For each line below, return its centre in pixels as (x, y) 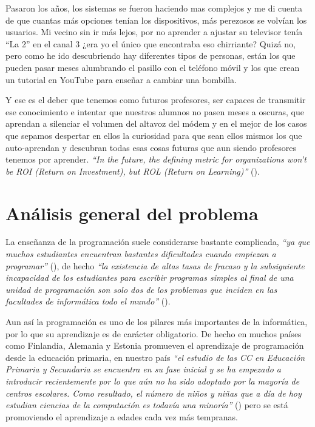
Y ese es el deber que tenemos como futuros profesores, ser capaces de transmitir (156, 100)
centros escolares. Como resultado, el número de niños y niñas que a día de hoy (154, 393)
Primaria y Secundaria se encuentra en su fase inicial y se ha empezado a (143, 369)
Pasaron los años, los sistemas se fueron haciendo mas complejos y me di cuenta (154, 8)
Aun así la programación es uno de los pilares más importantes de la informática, (157, 321)
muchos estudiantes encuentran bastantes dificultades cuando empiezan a (141, 254)
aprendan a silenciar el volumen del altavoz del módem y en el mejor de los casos (156, 123)
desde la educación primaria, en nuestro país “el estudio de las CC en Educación (155, 357)
